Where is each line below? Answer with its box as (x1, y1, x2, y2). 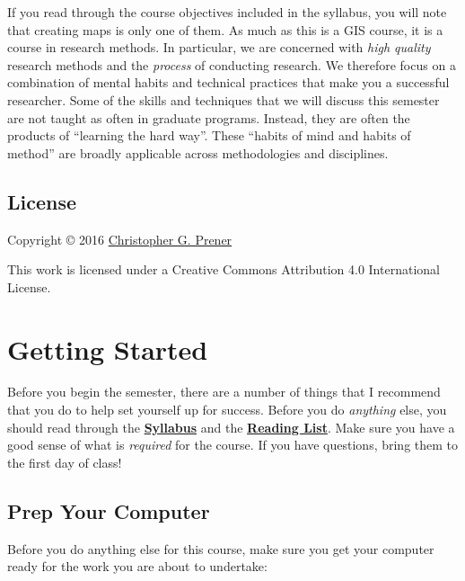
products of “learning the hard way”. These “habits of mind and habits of (7, 126, 411, 145)
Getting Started (7, 330, 208, 367)
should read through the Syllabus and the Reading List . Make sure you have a (7, 417, 455, 436)
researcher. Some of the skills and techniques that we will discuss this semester (7, 90, 440, 109)
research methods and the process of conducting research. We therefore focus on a (7, 55, 456, 74)
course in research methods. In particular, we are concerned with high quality (7, 38, 431, 57)
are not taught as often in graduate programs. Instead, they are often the (7, 108, 410, 127)
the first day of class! (7, 452, 122, 471)
